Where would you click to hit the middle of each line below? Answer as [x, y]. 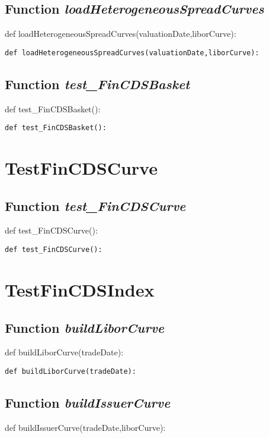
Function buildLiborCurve [85, 327]
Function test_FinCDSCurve [95, 205]
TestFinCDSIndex [80, 289]
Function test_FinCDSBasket [97, 83]
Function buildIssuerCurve [88, 402]
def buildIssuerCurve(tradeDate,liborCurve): [85, 427]
